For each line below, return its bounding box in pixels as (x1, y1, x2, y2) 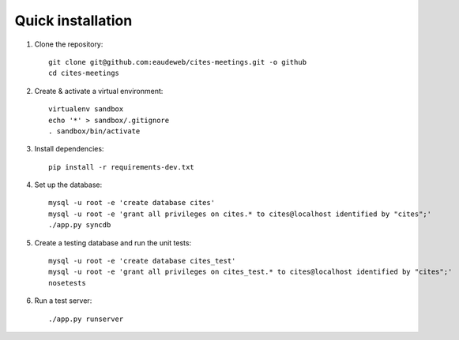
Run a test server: (34, 296, 92, 305)
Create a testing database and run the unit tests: (34, 237, 192, 248)
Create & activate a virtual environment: (34, 86, 164, 95)
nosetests (48, 278, 86, 287)
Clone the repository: (34, 39, 103, 49)
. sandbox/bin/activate (48, 126, 141, 136)
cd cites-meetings (48, 69, 120, 78)
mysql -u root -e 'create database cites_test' (48, 256, 236, 266)
